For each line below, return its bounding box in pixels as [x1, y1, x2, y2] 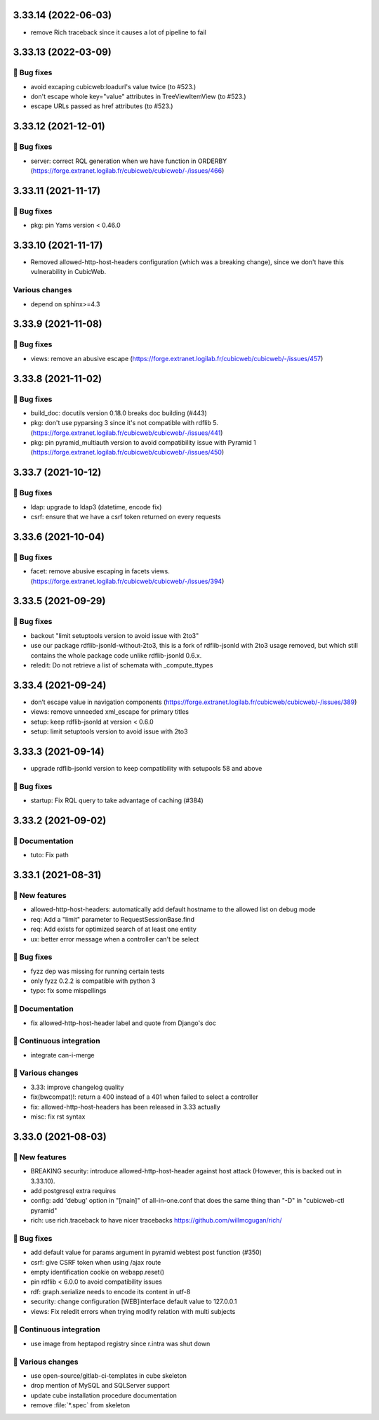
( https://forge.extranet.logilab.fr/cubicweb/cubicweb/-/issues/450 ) [30, 448, 225, 457]
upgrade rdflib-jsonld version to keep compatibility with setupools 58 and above [30, 764, 262, 772]
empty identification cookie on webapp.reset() [30, 1268, 165, 1277]
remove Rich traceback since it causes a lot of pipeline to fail [30, 28, 207, 37]
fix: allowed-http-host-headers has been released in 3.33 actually [30, 1102, 220, 1111]
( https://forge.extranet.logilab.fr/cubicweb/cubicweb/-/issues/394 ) [30, 577, 225, 585]
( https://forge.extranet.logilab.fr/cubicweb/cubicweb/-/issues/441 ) [30, 429, 223, 437]
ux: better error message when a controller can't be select [30, 934, 199, 943]
